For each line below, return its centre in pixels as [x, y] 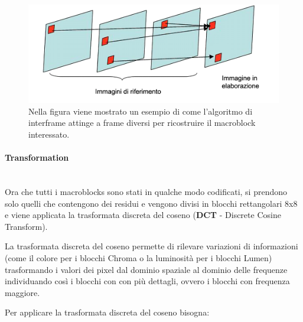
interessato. [49, 134]
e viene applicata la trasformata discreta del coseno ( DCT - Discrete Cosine [143, 215]
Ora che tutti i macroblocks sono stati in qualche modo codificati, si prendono [146, 191]
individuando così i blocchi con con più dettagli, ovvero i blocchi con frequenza [147, 281]
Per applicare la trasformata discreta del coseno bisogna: [107, 312]
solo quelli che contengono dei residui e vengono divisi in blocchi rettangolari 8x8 [151, 203]
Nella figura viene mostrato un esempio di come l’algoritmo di [141, 111]
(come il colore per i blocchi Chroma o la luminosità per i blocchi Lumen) [139, 257]
